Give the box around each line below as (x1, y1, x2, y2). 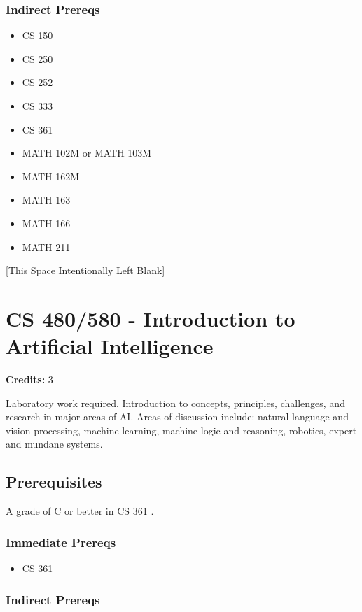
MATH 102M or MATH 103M (22, 145, 152, 160)
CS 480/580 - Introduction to (6, 304, 295, 332)
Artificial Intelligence (6, 332, 214, 360)
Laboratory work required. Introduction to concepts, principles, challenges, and (6, 395, 345, 410)
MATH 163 (22, 192, 71, 207)
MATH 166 (22, 215, 71, 230)
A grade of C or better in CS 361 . (6, 504, 154, 518)
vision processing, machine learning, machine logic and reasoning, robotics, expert (6, 422, 357, 437)
